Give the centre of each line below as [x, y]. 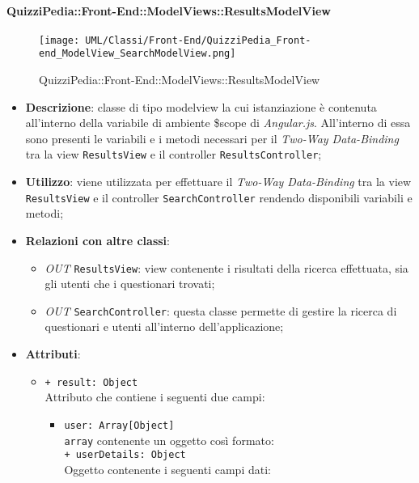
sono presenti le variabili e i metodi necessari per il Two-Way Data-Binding [212, 138]
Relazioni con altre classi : [97, 240]
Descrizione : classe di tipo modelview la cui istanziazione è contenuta [201, 106]
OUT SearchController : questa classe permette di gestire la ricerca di [221, 310]
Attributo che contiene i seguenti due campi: [155, 397]
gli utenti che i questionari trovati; [130, 284]
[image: [59, 40]
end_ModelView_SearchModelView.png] [138, 54]
